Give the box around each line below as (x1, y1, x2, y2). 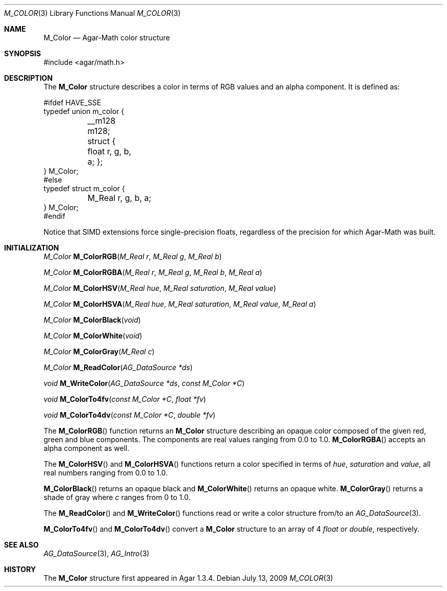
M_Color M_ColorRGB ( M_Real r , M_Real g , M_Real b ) (43, 252, 222, 261)
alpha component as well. (43, 444, 130, 452)
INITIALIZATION (4, 243, 59, 252)
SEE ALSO (4, 540, 39, 549)
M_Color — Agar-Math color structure (43, 33, 170, 42)
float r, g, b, (87, 146, 132, 156)
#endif (43, 212, 65, 220)
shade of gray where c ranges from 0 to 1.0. (43, 493, 191, 502)
